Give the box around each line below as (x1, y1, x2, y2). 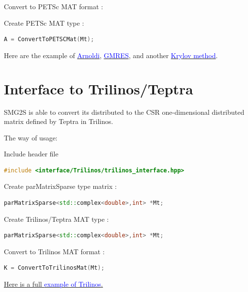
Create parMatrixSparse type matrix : (4, 181, 117, 191)
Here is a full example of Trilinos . (4, 279, 103, 289)
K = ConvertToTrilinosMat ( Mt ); (4, 264, 105, 272)
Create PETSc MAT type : (4, 17, 84, 28)
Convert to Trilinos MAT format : (4, 246, 105, 256)
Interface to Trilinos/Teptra (4, 78, 193, 98)
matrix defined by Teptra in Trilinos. (4, 116, 113, 126)
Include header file (4, 149, 59, 159)
